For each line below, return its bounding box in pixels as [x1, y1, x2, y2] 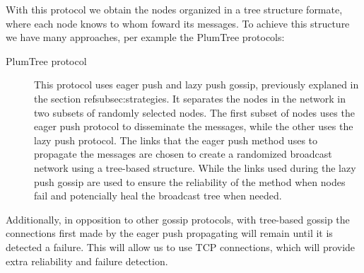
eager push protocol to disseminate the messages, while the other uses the [34, 119, 353, 134]
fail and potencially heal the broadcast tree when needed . [34, 188, 282, 203]
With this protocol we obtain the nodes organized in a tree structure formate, [6, 2, 343, 16]
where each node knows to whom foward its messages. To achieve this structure [6, 16, 350, 30]
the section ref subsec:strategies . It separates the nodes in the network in [34, 91, 346, 105]
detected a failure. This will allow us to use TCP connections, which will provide [6, 239, 356, 254]
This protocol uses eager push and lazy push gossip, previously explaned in [34, 77, 359, 92]
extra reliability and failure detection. [6, 253, 168, 268]
